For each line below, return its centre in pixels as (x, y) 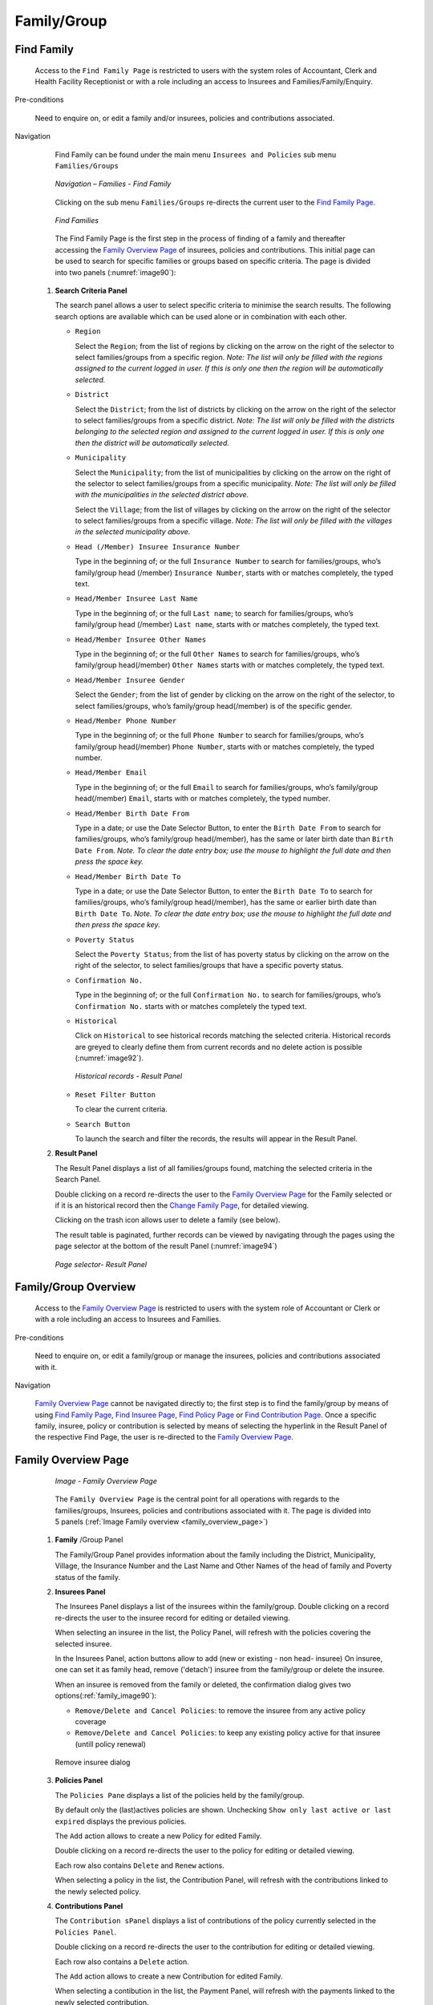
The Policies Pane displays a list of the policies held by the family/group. (180, 1795)
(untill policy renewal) (110, 1744)
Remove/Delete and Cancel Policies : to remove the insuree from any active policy (221, 1710)
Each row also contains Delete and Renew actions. (140, 1865)
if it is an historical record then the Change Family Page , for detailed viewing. (182, 1205)
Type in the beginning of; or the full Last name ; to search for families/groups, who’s (214, 613)
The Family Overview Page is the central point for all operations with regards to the (197, 1499)
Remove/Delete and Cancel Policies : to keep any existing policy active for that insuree (228, 1733)
